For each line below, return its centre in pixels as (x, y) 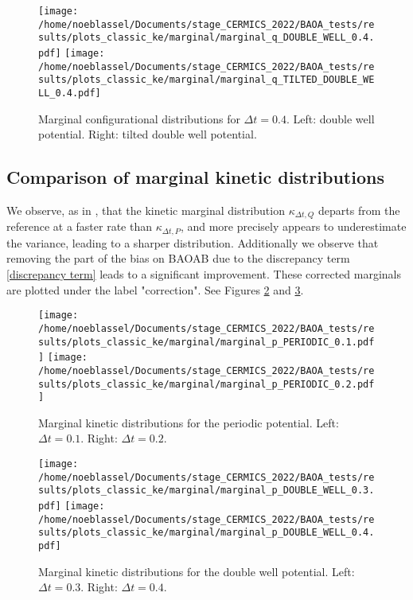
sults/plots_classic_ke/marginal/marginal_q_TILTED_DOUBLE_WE (206, 80)
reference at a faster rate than (79, 226)
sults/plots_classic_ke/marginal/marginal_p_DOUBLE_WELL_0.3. (206, 491)
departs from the (359, 210)
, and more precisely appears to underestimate (293, 226)
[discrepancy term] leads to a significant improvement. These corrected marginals (204, 274)
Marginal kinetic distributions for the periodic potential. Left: (189, 422)
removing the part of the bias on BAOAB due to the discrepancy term (178, 258)
